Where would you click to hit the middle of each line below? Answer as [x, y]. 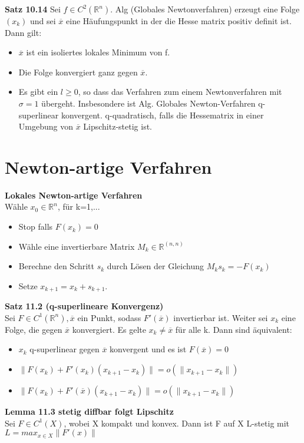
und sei [43, 21]
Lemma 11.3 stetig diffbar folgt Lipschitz [89, 411]
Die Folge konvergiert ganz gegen [78, 72]
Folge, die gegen [34, 329]
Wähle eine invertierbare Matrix [77, 246]
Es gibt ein [38, 92]
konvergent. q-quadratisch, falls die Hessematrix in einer [162, 115]
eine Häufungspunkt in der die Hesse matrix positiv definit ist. [179, 21]
